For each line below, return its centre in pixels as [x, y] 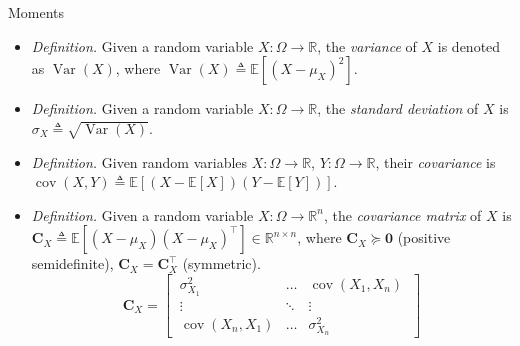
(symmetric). [221, 263]
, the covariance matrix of [402, 214]
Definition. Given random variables [139, 161]
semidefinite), [72, 263]
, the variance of [367, 45]
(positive [424, 237]
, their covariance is [435, 161]
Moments [36, 12]
